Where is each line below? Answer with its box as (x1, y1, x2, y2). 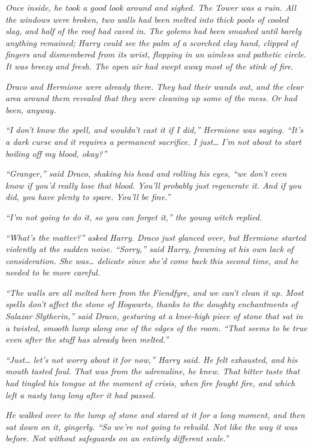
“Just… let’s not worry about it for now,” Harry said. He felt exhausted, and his (5, 353, 298, 365)
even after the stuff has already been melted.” (5, 333, 169, 346)
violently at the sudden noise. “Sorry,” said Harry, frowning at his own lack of (5, 243, 293, 255)
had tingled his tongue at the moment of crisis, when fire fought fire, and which (5, 377, 295, 389)
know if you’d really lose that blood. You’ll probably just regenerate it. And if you (5, 178, 301, 191)
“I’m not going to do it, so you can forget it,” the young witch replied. (5, 210, 262, 223)
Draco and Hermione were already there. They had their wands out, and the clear (5, 80, 304, 92)
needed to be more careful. (5, 266, 100, 279)
